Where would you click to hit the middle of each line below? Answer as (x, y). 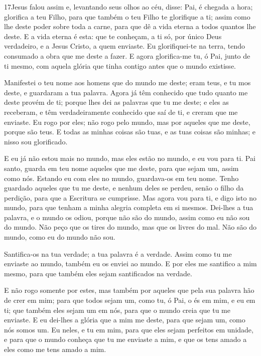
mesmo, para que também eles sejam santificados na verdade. (98, 273)
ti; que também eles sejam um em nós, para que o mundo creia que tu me (117, 310)
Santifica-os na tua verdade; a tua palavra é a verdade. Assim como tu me (118, 253)
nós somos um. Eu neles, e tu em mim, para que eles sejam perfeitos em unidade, (129, 329)
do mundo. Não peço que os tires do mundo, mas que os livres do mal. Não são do (130, 227)
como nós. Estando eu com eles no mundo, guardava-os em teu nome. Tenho (121, 178)
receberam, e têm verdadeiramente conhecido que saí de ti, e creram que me (121, 112)
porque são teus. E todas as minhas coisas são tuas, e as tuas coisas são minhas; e (130, 132)
